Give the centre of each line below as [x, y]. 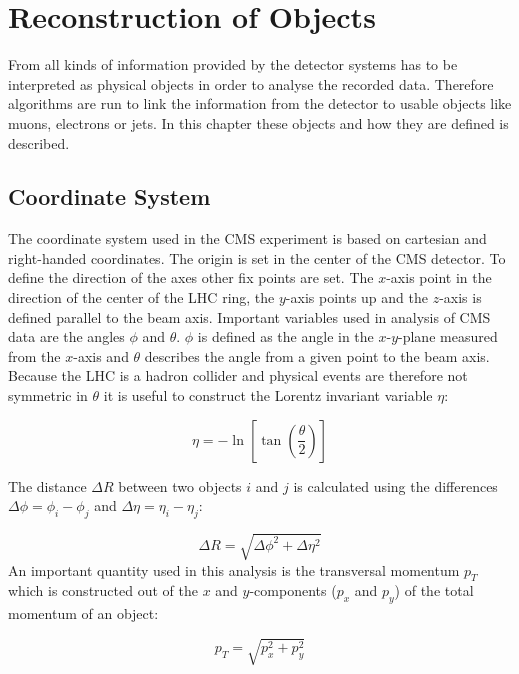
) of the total [434, 590]
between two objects [180, 485]
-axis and [101, 355]
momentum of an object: [83, 613]
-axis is [460, 297]
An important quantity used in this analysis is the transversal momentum [234, 569]
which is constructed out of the [103, 590]
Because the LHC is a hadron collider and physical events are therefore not [238, 375]
